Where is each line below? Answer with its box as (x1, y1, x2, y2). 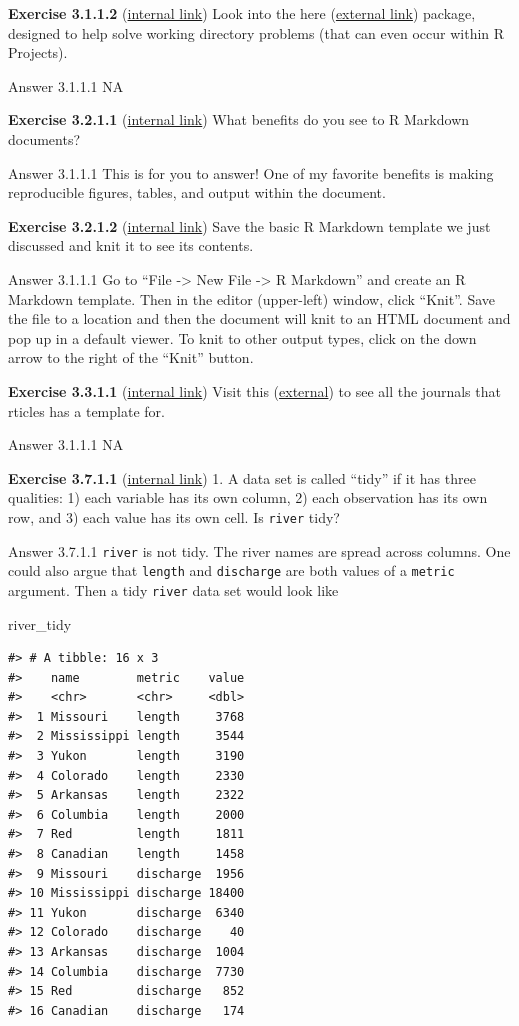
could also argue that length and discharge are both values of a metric (8, 560, 455, 581)
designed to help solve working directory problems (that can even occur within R (8, 22, 505, 43)
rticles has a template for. (8, 400, 165, 421)
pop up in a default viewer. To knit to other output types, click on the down (8, 327, 477, 348)
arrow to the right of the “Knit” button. (8, 347, 254, 368)
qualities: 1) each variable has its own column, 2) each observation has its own (8, 487, 488, 508)
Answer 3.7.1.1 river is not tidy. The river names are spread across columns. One (8, 540, 511, 561)
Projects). (8, 42, 68, 63)
